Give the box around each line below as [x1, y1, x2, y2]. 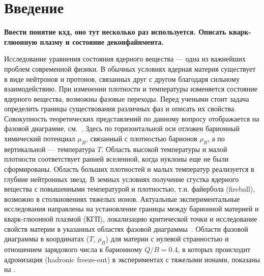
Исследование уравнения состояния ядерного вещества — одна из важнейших [4, 53, 246, 64]
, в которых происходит [178, 244, 250, 254]
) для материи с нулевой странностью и [105, 233, 229, 244]
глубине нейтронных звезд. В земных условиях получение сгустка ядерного [4, 173, 239, 184]
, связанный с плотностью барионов [85, 133, 197, 144]
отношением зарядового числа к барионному [4, 244, 142, 254]
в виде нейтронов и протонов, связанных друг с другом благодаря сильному [4, 73, 240, 84]
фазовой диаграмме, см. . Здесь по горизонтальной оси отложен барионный [4, 123, 240, 134]
